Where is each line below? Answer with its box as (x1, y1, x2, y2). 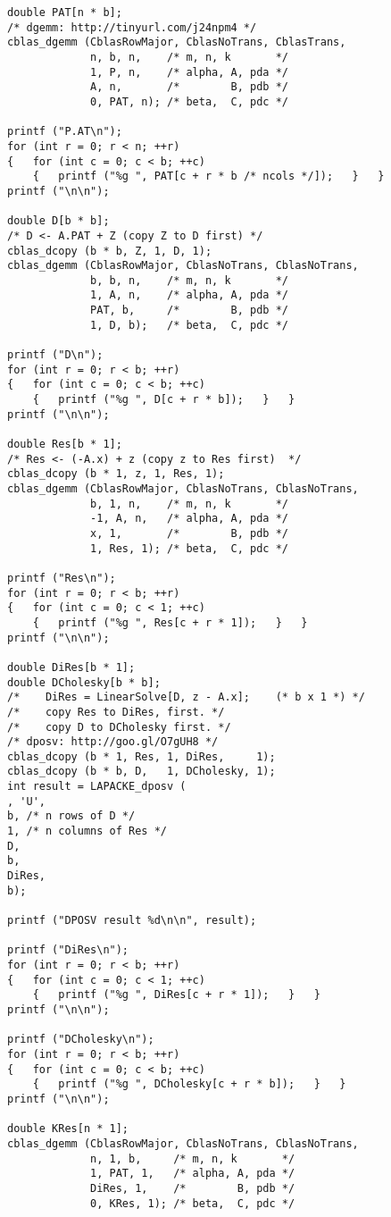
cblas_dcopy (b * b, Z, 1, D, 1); (7, 244, 212, 257)
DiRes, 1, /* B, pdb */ (90, 1181, 295, 1195)
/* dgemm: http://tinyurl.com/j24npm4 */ (7, 21, 257, 34)
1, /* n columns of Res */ (7, 825, 167, 838)
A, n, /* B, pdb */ (90, 80, 288, 94)
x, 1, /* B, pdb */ (90, 526, 288, 540)
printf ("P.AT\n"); (7, 125, 122, 138)
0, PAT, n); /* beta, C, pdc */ (90, 95, 288, 108)
